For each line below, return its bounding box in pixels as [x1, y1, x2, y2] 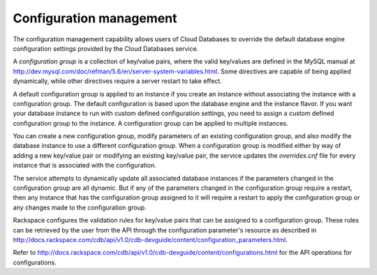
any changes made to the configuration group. [13, 203, 147, 211]
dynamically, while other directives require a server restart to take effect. [13, 77, 223, 85]
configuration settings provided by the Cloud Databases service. [13, 44, 199, 52]
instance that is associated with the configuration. [13, 161, 156, 170]
